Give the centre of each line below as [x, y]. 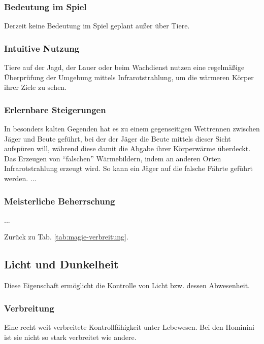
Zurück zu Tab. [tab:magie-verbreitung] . [66, 237]
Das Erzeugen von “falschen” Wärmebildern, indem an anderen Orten [113, 158]
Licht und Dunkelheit [61, 264]
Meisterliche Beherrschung [60, 201]
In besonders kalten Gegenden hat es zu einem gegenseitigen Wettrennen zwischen [132, 129]
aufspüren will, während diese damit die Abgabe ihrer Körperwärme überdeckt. [127, 148]
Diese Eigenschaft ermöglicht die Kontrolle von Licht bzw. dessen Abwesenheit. [127, 285]
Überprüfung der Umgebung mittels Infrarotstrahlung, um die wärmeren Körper [129, 77]
